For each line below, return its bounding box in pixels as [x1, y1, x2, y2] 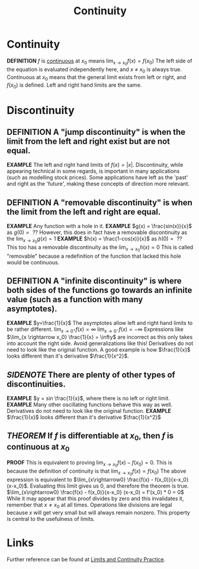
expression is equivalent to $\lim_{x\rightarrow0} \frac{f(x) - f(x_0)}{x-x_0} [7, 476, 189, 483]
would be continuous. [7, 258, 60, 265]
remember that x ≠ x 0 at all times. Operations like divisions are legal [7, 501, 172, 510]
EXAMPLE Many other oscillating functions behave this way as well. [7, 401, 173, 408]
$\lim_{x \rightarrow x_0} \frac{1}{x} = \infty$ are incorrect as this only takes [7, 334, 193, 341]
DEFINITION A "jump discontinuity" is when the [7, 127, 186, 137]
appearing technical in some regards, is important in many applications [7, 167, 180, 175]
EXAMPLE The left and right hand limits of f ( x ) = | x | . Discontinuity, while [7, 162, 184, 169]
